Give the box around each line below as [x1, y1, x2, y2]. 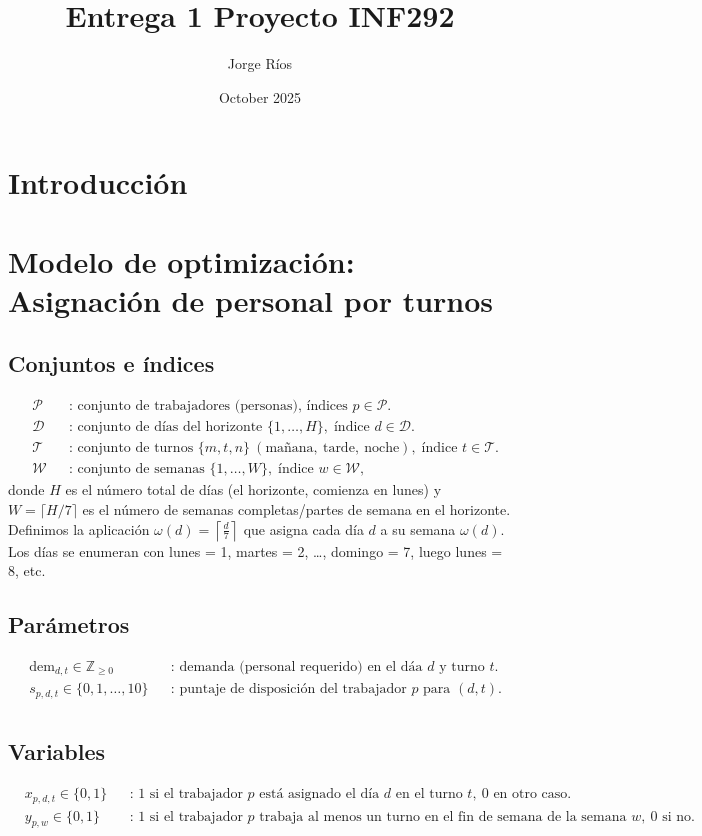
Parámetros [8, 609, 130, 640]
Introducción [8, 162, 188, 203]
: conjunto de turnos [69, 441, 194, 456]
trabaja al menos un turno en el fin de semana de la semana [259, 809, 627, 824]
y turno [439, 659, 485, 674]
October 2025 [218, 86, 302, 107]
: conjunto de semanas [69, 462, 205, 477]
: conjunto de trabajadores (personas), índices [69, 399, 348, 414]
